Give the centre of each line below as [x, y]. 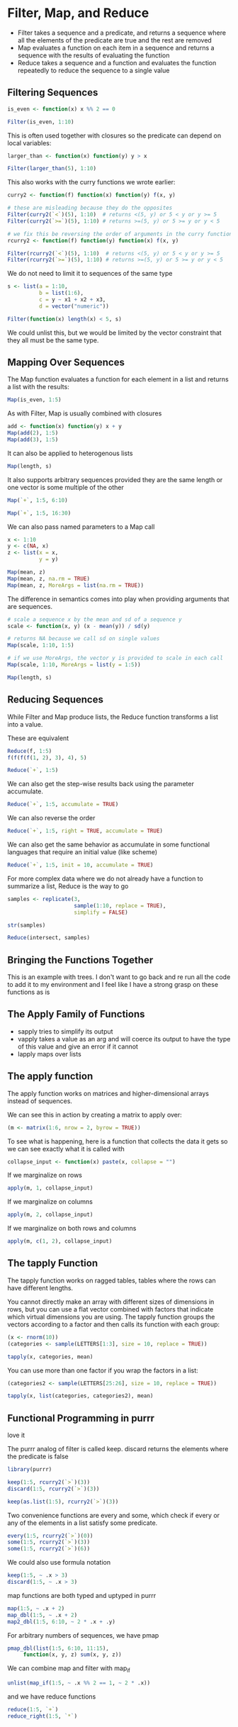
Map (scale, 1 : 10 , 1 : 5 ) [41, 645]
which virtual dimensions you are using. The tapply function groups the [111, 1317]
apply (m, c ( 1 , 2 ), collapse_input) [60, 1241]
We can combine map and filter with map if [69, 1669]
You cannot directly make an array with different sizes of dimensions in [111, 1302]
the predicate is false [38, 1457]
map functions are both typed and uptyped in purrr [82, 1595]
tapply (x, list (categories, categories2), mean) [80, 1396]
